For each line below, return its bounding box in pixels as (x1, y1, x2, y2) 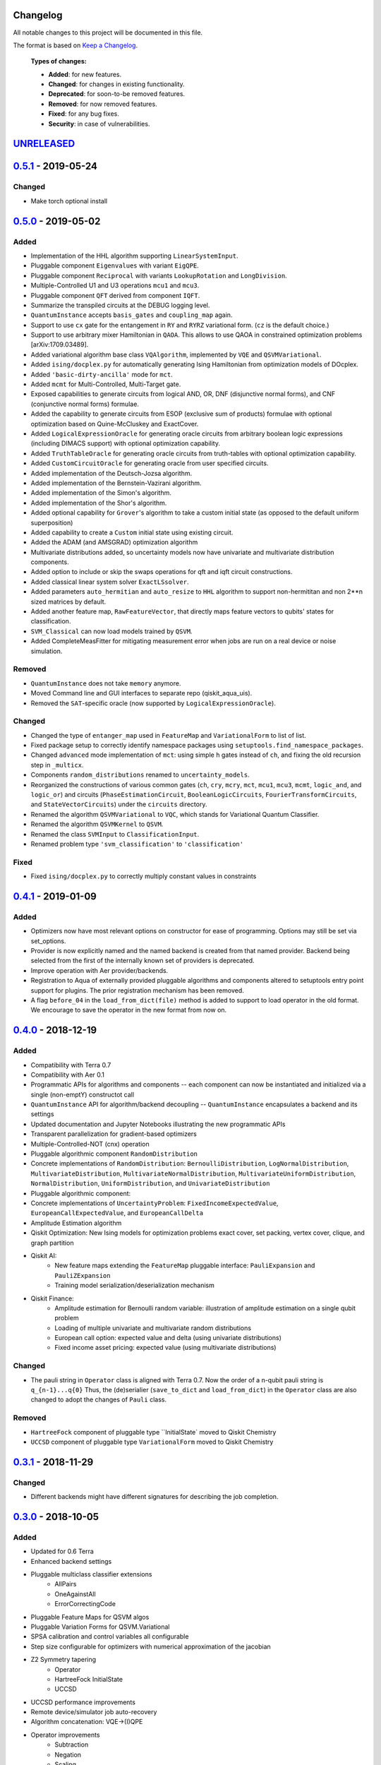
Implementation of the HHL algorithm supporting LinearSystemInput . (30, 251, 238, 260)
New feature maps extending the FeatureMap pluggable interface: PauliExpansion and (54, 1261, 315, 1270)
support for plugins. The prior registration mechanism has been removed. (30, 986, 245, 995)
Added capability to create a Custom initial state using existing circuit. (30, 528, 234, 537)
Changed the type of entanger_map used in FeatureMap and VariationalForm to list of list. (30, 731, 306, 739)
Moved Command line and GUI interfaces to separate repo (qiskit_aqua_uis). (30, 689, 253, 698)
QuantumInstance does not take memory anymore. (30, 678, 181, 688)
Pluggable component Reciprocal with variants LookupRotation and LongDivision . (30, 271, 287, 280)
